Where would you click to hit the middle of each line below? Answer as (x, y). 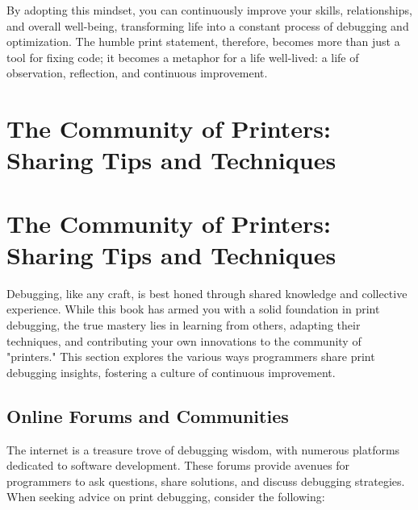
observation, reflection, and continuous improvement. (137, 73)
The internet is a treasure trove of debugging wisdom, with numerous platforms (203, 449)
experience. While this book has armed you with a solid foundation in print (193, 309)
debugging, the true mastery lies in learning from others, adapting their (184, 325)
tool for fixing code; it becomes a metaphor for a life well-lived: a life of (183, 57)
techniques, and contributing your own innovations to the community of (184, 340)
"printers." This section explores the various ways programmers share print (191, 357)
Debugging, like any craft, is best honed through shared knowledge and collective (207, 293)
